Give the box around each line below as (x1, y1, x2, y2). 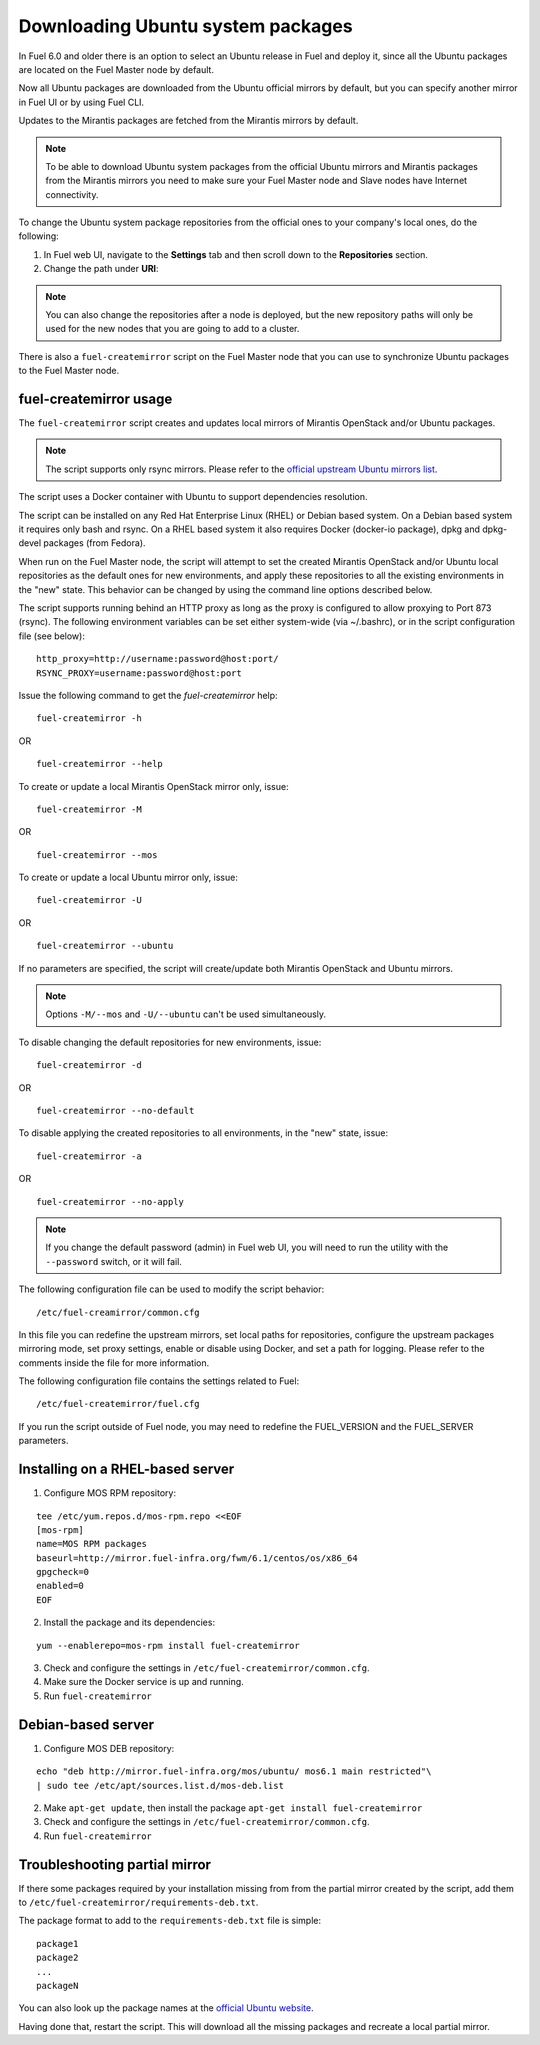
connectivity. (45, 188, 99, 200)
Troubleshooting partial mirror (18, 1856, 212, 1873)
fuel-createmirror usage (18, 391, 173, 407)
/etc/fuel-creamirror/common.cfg (36, 1306, 200, 1318)
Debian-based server (18, 1716, 155, 1733)
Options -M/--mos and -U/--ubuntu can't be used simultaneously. (45, 1008, 327, 1020)
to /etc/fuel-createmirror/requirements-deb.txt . (18, 1896, 259, 1908)
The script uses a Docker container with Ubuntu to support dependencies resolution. (18, 491, 369, 503)
